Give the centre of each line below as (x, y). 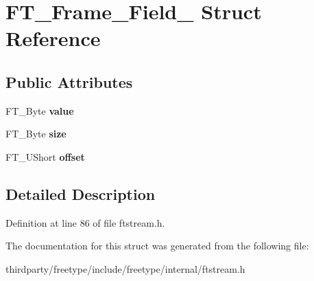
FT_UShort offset (45, 156)
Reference (53, 38)
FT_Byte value (40, 110)
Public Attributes (69, 81)
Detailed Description (81, 193)
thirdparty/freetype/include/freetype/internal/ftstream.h (125, 268)
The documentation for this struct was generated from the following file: (157, 246)
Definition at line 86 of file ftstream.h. (85, 222)
